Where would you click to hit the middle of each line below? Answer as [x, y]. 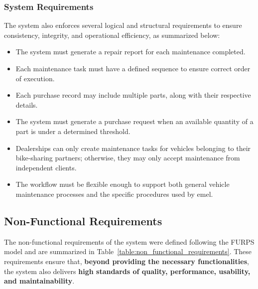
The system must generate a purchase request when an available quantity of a [134, 121]
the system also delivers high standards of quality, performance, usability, [127, 271]
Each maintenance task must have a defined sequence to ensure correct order [133, 68]
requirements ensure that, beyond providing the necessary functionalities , [127, 261]
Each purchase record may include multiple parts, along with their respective [133, 95]
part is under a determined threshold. [73, 131]
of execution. [35, 78]
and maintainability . [39, 281]
